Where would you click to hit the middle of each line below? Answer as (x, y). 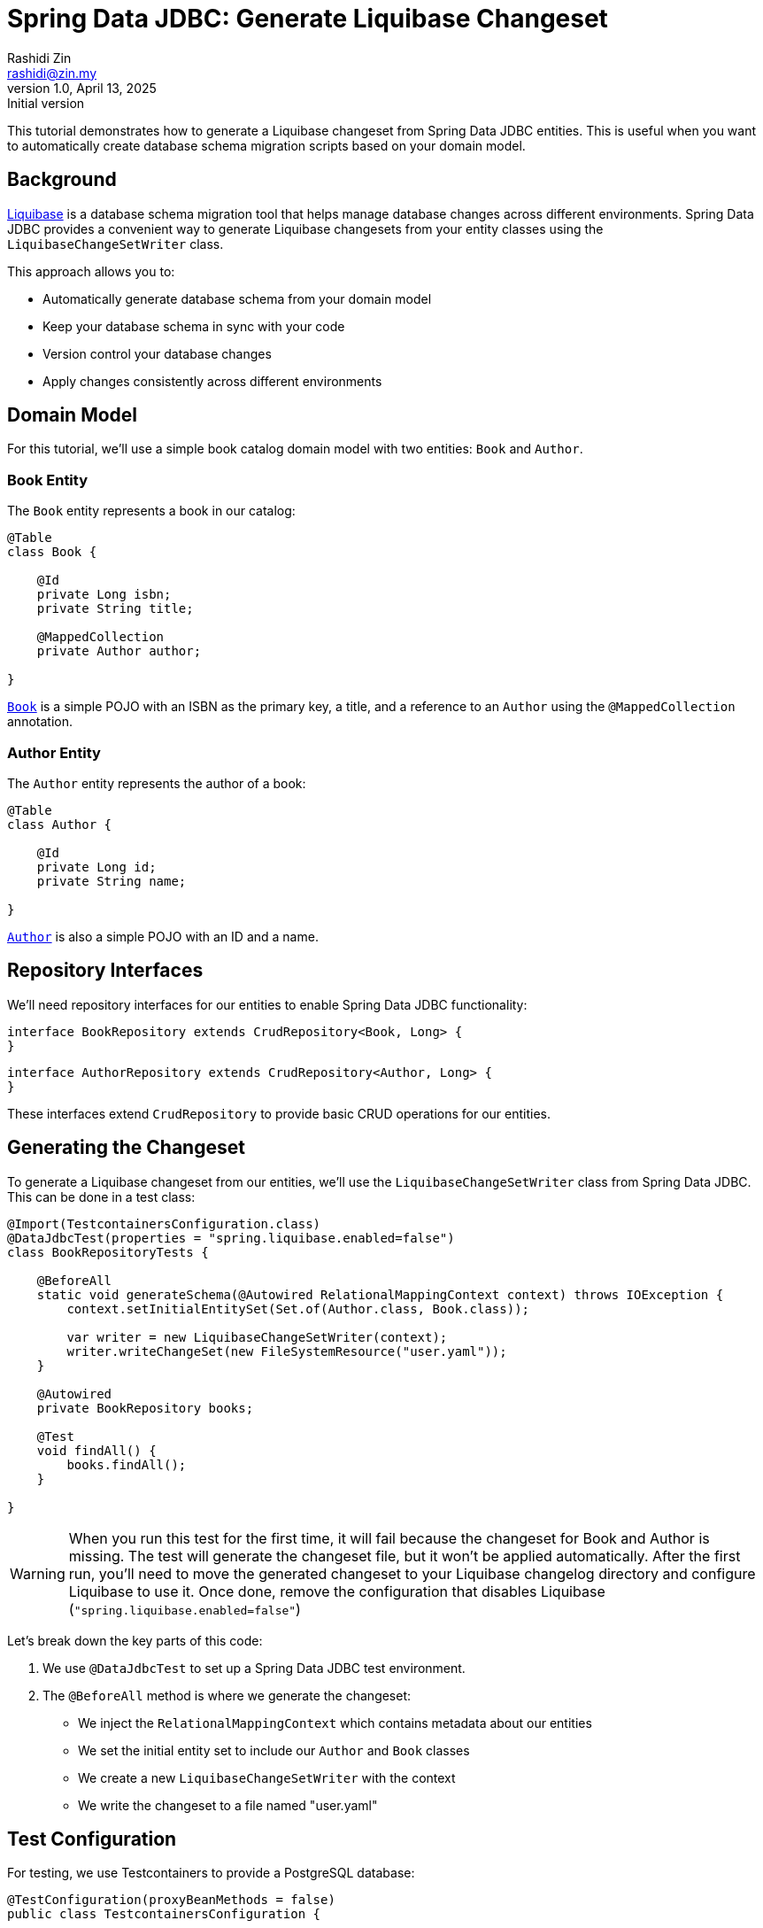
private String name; (112, 881)
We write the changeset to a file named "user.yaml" (228, 1805)
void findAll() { (96, 1450)
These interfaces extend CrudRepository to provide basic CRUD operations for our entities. (279, 1113)
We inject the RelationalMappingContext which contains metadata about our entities (335, 1723)
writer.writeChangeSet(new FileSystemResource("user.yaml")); (287, 1351)
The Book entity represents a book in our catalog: (151, 511)
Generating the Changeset (126, 1148)
